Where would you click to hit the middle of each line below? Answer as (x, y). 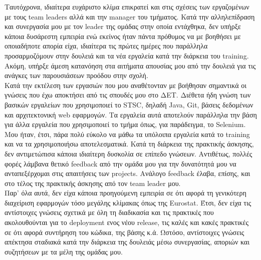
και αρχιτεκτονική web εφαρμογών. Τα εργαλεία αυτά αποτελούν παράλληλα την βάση (131, 114)
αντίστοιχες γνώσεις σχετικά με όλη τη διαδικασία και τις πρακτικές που (109, 212)
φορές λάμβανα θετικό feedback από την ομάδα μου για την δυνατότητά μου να (120, 163)
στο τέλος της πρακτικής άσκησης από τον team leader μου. (93, 183)
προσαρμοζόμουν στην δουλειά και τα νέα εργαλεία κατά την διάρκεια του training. (127, 55)
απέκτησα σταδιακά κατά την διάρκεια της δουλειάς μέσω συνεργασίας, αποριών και (127, 242)
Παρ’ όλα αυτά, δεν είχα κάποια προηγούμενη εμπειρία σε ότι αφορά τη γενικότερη (125, 193)
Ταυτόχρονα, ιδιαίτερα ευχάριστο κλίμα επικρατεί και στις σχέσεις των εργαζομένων (127, 6)
